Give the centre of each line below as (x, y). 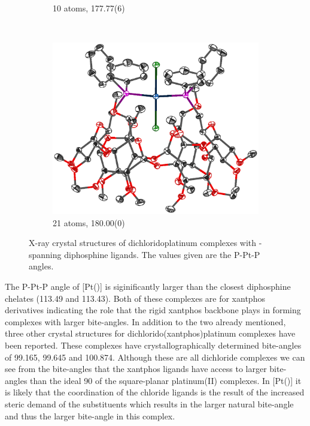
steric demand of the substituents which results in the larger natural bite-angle (149, 403)
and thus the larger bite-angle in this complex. (90, 415)
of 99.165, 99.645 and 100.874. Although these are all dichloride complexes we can (155, 357)
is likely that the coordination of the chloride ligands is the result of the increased (155, 392)
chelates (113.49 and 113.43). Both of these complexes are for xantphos (135, 298)
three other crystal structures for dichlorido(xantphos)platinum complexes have (150, 333)
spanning (45, 254)
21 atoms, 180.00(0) (89, 222)
